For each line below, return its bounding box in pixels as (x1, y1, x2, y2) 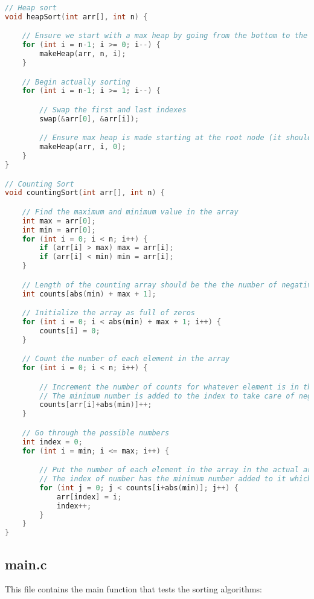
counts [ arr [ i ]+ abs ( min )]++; (39, 400, 152, 409)
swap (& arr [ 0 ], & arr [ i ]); (39, 114, 139, 123)
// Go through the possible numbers (22, 428, 170, 437)
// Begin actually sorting (22, 77, 130, 86)
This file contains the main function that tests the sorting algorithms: (5, 583, 262, 595)
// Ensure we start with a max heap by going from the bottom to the (22, 31, 308, 40)
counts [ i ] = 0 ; (39, 326, 100, 335)
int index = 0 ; (22, 437, 83, 446)
